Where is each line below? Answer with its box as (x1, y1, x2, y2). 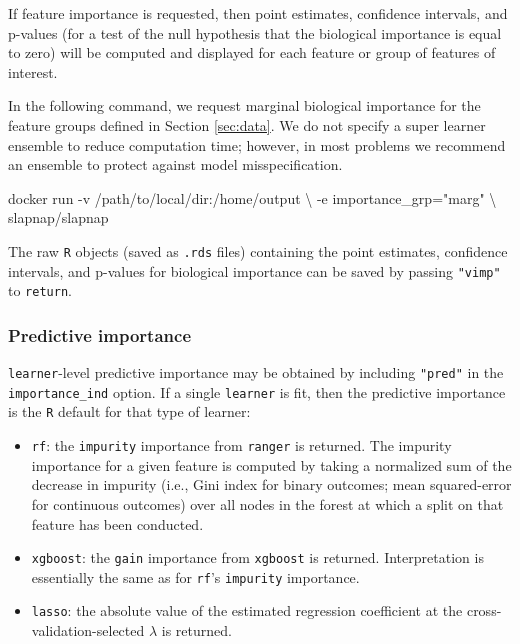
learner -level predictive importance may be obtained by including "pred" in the (8, 362, 504, 383)
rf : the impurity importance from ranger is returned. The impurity (31, 435, 452, 456)
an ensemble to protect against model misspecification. (8, 154, 343, 175)
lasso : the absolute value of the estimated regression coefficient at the (31, 600, 463, 621)
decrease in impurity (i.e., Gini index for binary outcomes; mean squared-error (31, 474, 512, 495)
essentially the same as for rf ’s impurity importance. (31, 566, 360, 587)
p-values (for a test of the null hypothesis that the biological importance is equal (8, 22, 502, 43)
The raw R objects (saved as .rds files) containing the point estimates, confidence (8, 240, 508, 261)
